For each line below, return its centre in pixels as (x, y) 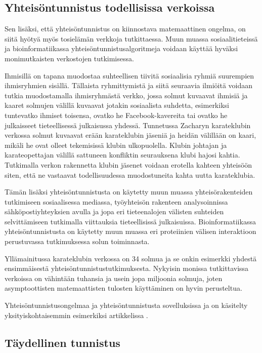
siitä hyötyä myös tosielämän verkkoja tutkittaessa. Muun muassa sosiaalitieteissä (131, 38)
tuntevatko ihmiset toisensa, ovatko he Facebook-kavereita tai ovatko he (116, 115)
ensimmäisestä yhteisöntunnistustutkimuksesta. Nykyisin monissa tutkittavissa (127, 268)
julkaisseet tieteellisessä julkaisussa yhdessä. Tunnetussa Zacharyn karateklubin (128, 125)
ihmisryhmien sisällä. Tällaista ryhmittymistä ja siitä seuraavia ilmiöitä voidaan (128, 85)
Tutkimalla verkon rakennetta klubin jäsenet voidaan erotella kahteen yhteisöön (128, 164)
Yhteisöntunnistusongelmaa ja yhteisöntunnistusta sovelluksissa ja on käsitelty (126, 305)
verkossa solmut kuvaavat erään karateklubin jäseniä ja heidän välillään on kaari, (130, 135)
